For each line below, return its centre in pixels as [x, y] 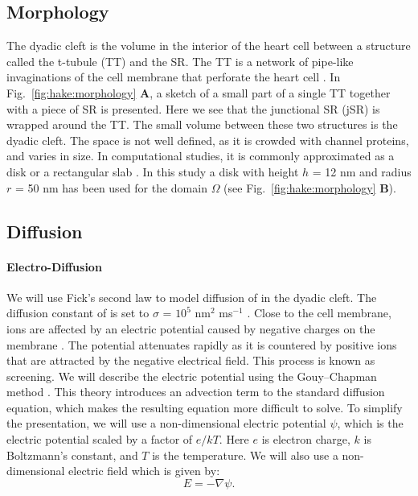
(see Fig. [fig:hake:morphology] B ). [310, 187]
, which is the [370, 423]
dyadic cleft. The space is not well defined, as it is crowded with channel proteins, [208, 140]
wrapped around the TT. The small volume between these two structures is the [202, 124]
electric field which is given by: [144, 471]
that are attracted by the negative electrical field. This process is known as [191, 360]
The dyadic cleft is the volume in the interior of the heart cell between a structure [209, 45]
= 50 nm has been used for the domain [111, 187]
